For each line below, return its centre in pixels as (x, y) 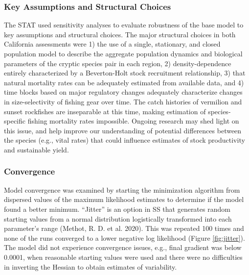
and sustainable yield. (36, 149)
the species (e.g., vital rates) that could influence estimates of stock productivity (124, 140)
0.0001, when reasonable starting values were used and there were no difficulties (123, 257)
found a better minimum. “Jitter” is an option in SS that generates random (117, 209)
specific (15, 121)
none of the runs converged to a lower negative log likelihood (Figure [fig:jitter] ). (124, 237)
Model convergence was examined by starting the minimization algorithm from (122, 189)
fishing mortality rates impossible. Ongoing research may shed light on (133, 121)
